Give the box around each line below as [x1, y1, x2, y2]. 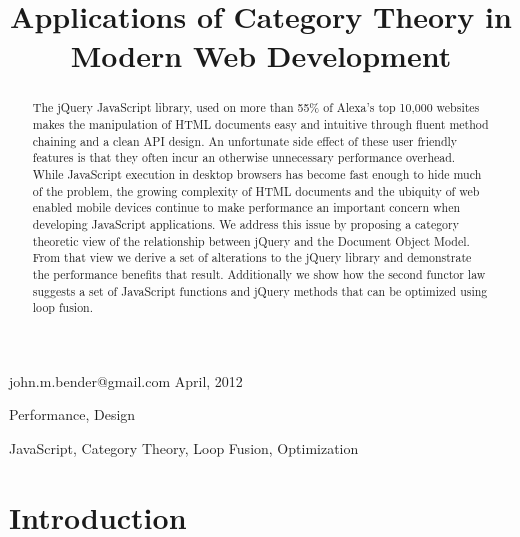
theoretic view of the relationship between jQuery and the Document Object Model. [32, 232, 470, 249]
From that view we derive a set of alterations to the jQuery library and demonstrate [32, 249, 472, 266]
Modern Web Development [70, 35, 452, 76]
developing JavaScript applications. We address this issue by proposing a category [32, 215, 459, 232]
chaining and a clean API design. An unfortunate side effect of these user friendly [32, 132, 458, 149]
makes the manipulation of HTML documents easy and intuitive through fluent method [32, 116, 489, 133]
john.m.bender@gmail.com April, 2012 [9, 370, 243, 391]
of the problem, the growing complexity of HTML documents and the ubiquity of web [32, 182, 480, 199]
